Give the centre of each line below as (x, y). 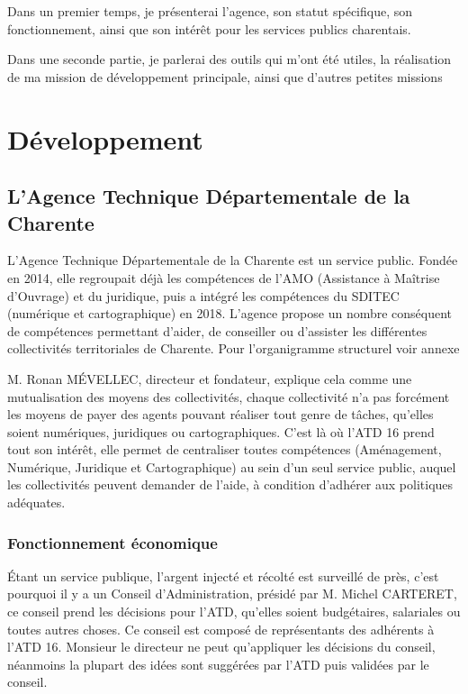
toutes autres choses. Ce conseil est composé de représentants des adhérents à (221, 629)
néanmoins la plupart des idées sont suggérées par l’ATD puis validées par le (218, 664)
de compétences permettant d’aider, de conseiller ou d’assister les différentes (217, 330)
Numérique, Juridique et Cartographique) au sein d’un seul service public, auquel (232, 466)
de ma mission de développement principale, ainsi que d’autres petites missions (225, 76)
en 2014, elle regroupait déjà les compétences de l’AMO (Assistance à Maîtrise (224, 277)
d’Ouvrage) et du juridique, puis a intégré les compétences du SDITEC (203, 295)
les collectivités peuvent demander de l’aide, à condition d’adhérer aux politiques (230, 484)
